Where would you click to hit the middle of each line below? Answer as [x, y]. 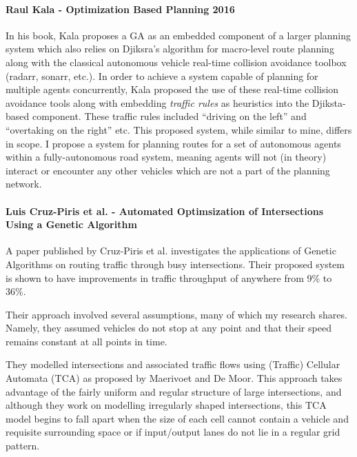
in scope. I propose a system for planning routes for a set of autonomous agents [173, 143]
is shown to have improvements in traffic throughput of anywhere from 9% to [169, 277]
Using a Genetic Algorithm [71, 224]
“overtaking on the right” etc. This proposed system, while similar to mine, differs [179, 129]
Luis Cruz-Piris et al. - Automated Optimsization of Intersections [165, 211]
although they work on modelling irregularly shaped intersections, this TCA [166, 405]
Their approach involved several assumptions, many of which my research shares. [176, 314]
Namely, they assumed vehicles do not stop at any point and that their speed [169, 328]
